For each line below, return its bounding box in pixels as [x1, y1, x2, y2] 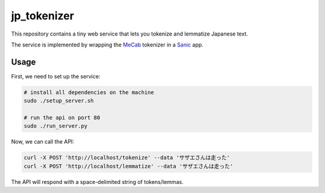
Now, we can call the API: [11, 138, 75, 145]
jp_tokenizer [11, 9, 75, 22]
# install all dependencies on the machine [23, 89, 155, 96]
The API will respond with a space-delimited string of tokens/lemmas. [11, 178, 184, 185]
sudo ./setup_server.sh [23, 97, 94, 104]
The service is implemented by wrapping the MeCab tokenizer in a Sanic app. [11, 41, 204, 48]
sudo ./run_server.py [23, 122, 88, 130]
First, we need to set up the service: [11, 72, 101, 80]
